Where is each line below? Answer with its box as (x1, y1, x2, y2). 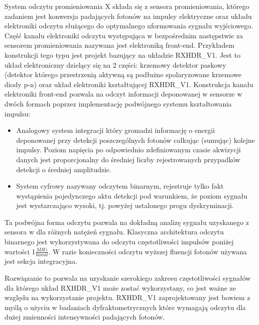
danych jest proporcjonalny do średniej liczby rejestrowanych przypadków (16, 154, 241, 164)
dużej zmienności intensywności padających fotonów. (4, 312, 165, 322)
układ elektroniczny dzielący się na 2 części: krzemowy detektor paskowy (4, 59, 226, 70)
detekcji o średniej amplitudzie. (16, 164, 112, 174)
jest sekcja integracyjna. (4, 256, 78, 266)
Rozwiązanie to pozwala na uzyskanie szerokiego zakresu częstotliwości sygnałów (4, 273, 251, 283)
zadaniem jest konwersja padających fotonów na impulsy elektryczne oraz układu (4, 10, 252, 21)
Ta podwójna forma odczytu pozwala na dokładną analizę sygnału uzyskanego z (4, 217, 249, 227)
